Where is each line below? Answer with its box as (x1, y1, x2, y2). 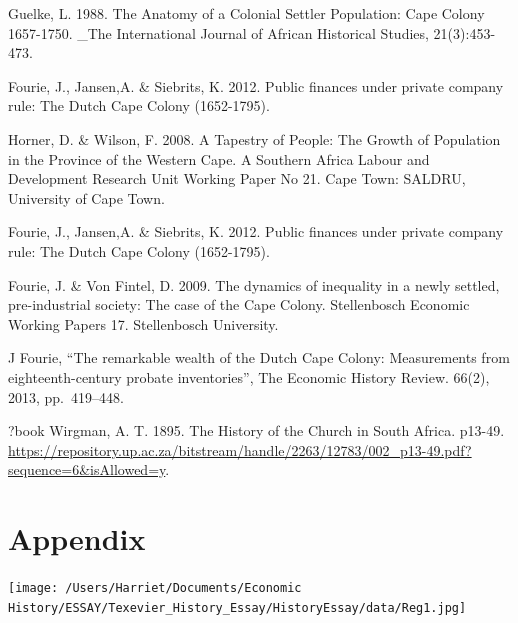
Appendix (8, 518, 146, 559)
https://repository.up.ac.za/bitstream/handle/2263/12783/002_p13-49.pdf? (8, 439, 472, 460)
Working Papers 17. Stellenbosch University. (8, 313, 279, 334)
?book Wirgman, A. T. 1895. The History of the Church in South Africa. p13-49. (8, 420, 505, 441)
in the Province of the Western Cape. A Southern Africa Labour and (8, 148, 430, 169)
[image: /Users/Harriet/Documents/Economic (8, 581, 302, 595)
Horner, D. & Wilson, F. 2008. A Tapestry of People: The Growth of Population (8, 128, 501, 149)
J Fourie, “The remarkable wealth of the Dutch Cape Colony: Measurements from (8, 347, 510, 368)
